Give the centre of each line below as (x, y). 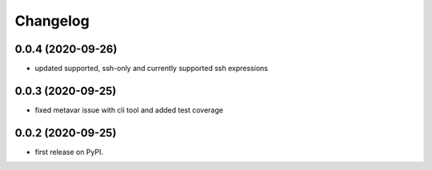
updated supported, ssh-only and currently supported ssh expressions (151, 69)
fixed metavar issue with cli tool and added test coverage (129, 110)
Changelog (52, 21)
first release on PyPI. (69, 152)
